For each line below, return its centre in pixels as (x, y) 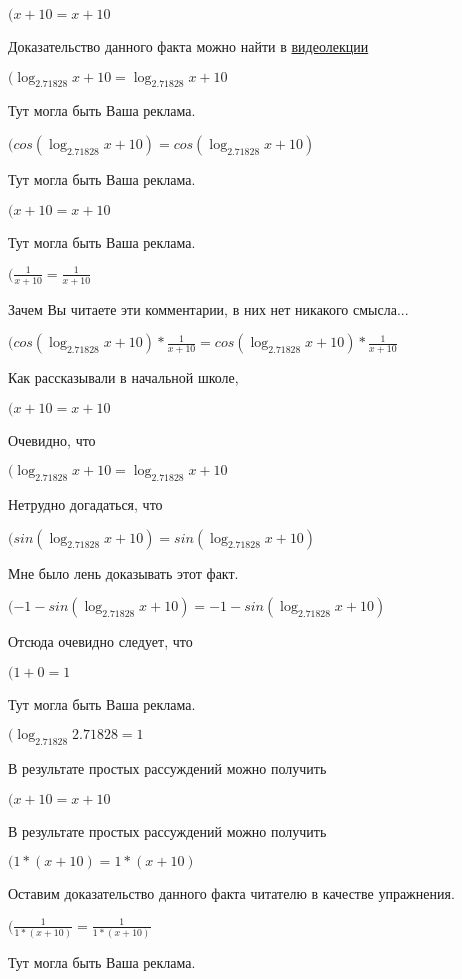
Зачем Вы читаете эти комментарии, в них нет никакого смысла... (208, 308)
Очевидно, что (52, 439)
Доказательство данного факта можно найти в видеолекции (188, 46)
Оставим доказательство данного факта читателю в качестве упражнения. (231, 893)
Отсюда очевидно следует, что (100, 641)
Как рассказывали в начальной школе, (123, 377)
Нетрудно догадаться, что (85, 504)
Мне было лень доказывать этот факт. (123, 572)
